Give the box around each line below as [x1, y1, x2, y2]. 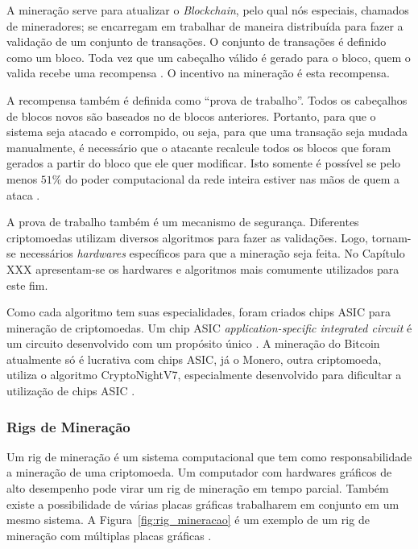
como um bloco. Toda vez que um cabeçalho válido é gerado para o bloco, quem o [6, 48, 411, 65]
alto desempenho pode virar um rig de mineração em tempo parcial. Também [6, 480, 389, 497]
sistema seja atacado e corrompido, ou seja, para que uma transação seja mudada [6, 123, 408, 140]
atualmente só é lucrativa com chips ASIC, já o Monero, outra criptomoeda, [6, 350, 382, 367]
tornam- [371, 229, 412, 246]
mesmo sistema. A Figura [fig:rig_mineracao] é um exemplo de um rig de [6, 511, 370, 528]
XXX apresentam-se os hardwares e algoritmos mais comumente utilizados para [6, 260, 399, 277]
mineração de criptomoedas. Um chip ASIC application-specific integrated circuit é [6, 319, 412, 336]
